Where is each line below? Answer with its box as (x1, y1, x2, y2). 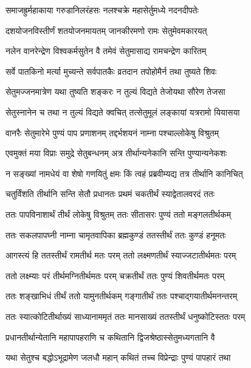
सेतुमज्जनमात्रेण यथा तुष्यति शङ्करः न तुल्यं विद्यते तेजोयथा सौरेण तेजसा (5, 85, 225, 98)
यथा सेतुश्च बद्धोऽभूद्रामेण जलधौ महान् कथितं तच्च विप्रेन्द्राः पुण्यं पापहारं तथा (5, 351, 231, 364)
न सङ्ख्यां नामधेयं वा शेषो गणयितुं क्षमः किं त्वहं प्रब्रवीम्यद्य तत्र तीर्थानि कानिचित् (5, 167, 243, 179)
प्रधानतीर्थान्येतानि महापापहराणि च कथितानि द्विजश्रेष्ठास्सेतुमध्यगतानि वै (5, 330, 215, 343)
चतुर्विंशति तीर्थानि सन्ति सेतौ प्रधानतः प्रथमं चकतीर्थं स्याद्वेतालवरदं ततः (5, 187, 215, 200)
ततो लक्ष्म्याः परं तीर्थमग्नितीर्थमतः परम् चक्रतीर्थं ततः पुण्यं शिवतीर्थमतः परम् (5, 269, 225, 282)
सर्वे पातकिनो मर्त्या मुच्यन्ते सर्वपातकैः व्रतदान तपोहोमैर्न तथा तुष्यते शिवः (5, 64, 217, 77)
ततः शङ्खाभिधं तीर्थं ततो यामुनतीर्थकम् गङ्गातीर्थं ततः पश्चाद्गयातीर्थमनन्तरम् (5, 290, 238, 302)
